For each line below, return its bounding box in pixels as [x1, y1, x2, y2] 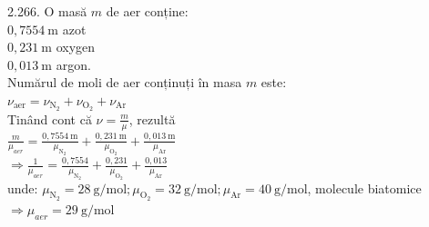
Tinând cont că [7, 109, 92, 128]
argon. [56, 54, 91, 74]
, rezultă [128, 109, 176, 128]
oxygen [56, 37, 96, 56]
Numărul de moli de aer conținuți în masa [7, 73, 242, 92]
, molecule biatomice [307, 178, 422, 197]
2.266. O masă [7, 2, 87, 20]
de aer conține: [106, 2, 189, 20]
